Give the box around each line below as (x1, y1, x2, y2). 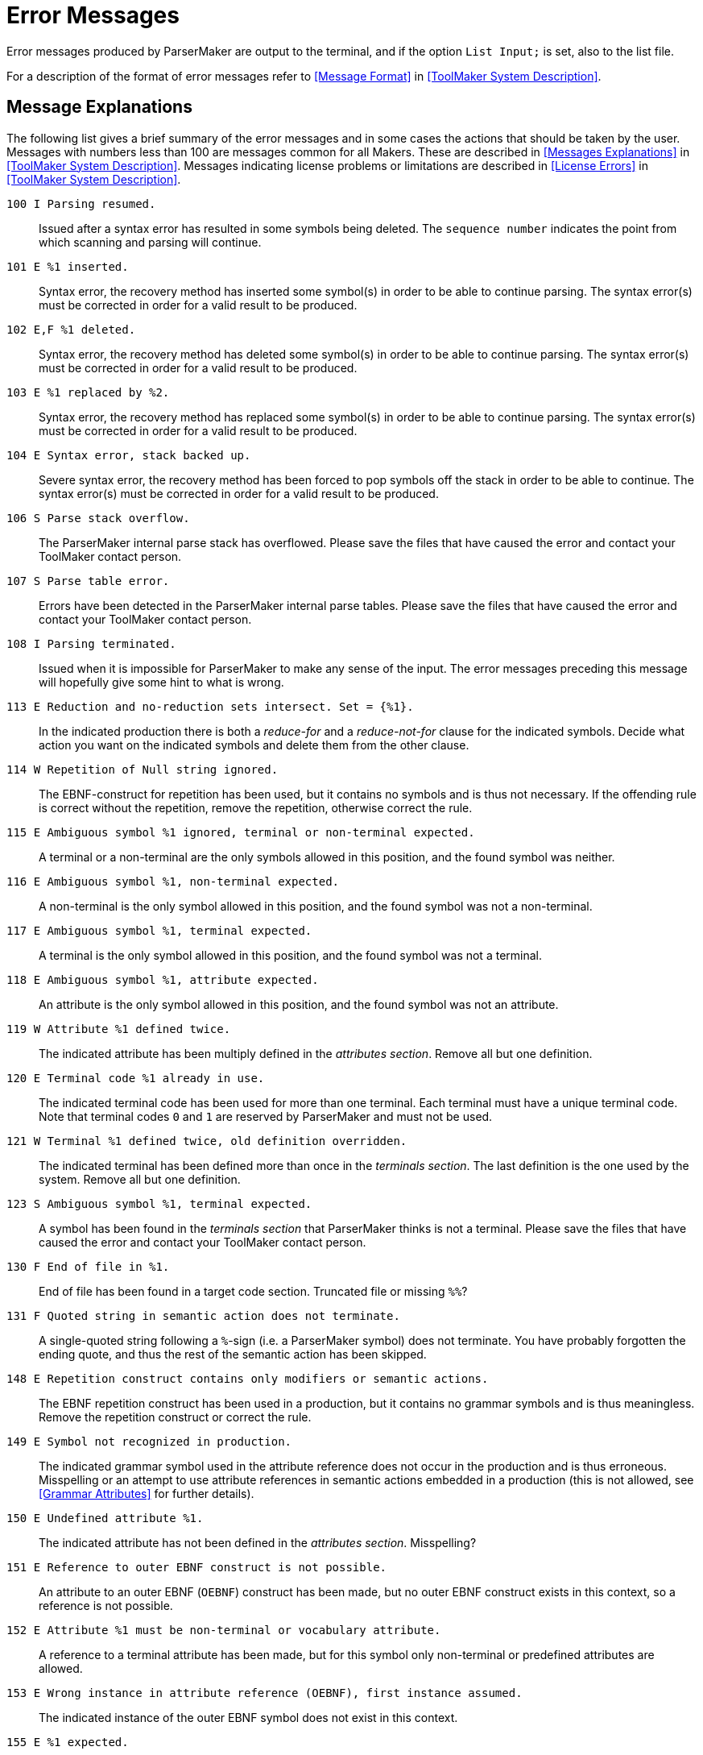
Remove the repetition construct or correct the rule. (39, 1409, 312, 1424)
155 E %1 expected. (6, 1735, 129, 1749)
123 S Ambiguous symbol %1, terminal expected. (6, 1197, 312, 1210)
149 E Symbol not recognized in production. (6, 1434, 292, 1448)
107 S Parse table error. (6, 574, 170, 587)
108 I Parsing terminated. (6, 637, 176, 650)
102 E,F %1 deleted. (6, 322, 136, 336)
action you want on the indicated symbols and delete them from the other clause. (39, 737, 469, 752)
